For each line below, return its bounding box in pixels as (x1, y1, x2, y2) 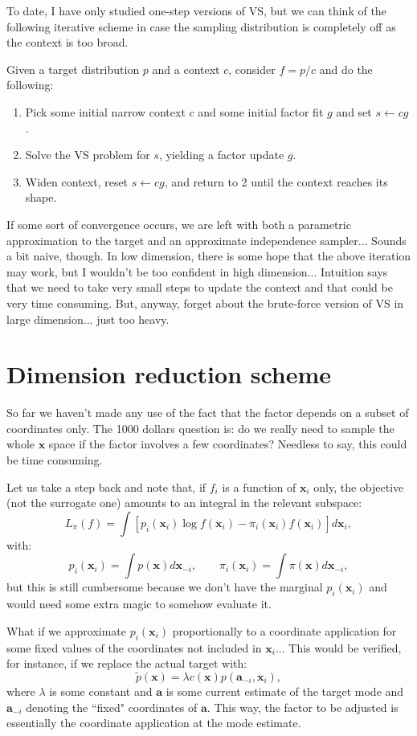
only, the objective (313, 478, 404, 495)
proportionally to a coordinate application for (172, 622, 397, 639)
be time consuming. (6, 452, 103, 468)
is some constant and (49, 682, 153, 699)
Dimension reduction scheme (6, 358, 332, 390)
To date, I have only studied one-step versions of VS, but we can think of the (6, 2, 386, 18)
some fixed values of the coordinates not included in (6, 639, 262, 656)
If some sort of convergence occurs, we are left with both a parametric (6, 215, 351, 232)
